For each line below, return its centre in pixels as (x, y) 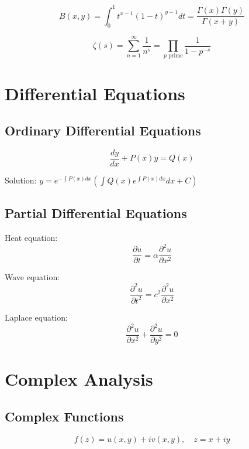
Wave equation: (32, 277)
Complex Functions (64, 416)
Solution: (21, 180)
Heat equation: (31, 238)
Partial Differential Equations (96, 213)
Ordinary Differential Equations (103, 130)
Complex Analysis (79, 379)
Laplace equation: (36, 317)
